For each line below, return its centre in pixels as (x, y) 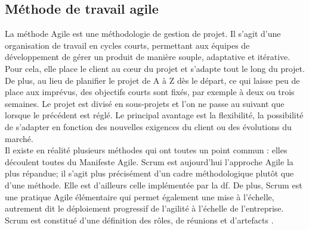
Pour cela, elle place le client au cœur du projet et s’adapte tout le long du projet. (155, 68)
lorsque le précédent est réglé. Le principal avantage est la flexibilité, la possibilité (154, 115)
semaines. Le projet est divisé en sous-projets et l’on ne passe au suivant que (145, 103)
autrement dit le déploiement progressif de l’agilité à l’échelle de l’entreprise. (144, 208)
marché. (19, 138)
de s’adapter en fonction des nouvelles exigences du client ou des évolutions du (148, 126)
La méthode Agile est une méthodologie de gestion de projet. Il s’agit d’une (143, 34)
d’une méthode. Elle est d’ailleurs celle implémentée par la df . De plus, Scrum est (154, 185)
